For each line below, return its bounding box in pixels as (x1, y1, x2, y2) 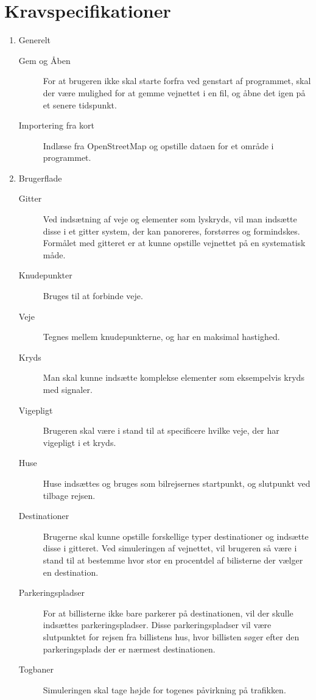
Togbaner (18, 663, 54, 676)
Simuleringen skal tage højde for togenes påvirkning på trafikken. (43, 683, 286, 696)
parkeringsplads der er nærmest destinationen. (43, 642, 216, 655)
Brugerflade (18, 171, 62, 184)
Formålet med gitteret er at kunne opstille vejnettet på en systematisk (43, 236, 306, 249)
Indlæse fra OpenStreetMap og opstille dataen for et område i (43, 139, 274, 152)
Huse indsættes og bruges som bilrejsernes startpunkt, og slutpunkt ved (43, 476, 311, 489)
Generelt (18, 34, 51, 46)
